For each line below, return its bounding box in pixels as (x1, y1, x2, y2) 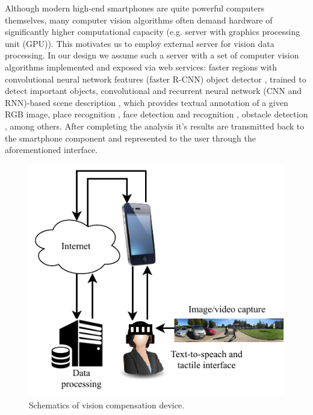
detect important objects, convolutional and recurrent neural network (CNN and (5, 84, 302, 97)
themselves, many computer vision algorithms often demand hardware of (5, 13, 273, 26)
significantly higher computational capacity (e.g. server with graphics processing (5, 25, 300, 38)
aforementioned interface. (5, 143, 98, 156)
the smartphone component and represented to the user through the (5, 131, 256, 144)
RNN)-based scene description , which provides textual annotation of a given (5, 96, 288, 108)
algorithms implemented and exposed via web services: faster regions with (5, 60, 277, 73)
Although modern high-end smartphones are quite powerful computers (5, 2, 264, 14)
